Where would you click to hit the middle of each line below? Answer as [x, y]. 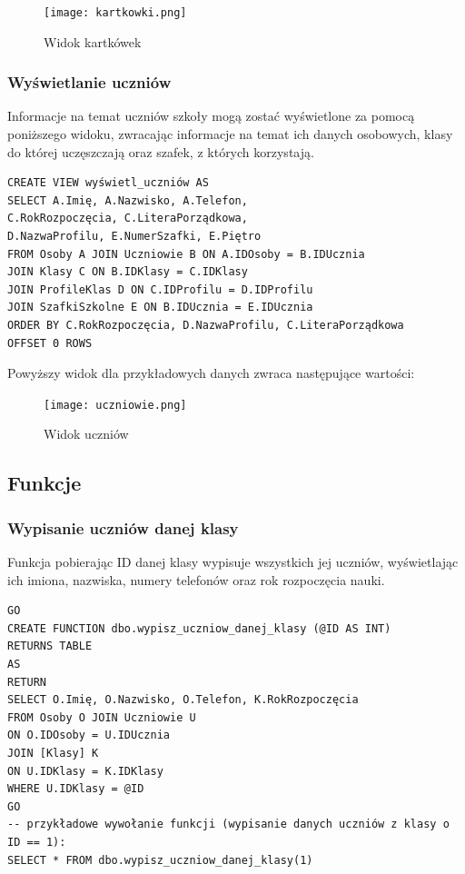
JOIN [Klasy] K [53, 753]
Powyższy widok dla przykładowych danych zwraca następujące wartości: [211, 373]
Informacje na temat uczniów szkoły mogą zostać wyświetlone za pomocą [211, 116]
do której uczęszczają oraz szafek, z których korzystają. [161, 151]
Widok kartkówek [93, 41]
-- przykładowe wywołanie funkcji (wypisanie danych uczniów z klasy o [228, 824]
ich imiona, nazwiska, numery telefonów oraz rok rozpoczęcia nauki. [196, 579]
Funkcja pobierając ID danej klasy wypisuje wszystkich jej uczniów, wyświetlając [233, 562]
